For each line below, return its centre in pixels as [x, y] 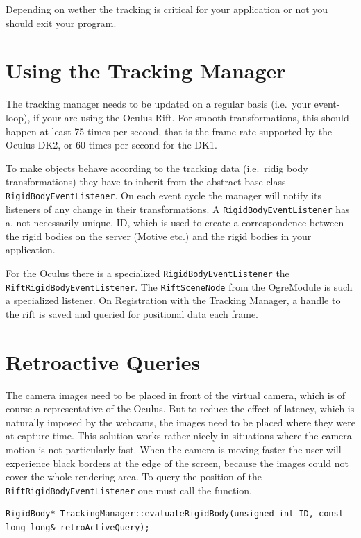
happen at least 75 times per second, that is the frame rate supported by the [169, 131]
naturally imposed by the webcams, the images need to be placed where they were [180, 422]
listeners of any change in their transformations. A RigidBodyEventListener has [178, 209]
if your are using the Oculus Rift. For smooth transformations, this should [191, 117]
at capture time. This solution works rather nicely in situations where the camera [179, 436]
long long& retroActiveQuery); [78, 528]
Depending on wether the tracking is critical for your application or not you [167, 9]
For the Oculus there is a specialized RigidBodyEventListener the [148, 272]
